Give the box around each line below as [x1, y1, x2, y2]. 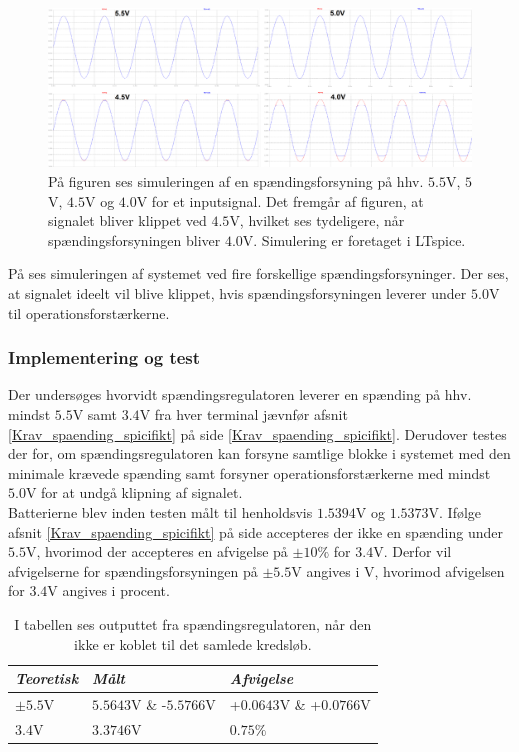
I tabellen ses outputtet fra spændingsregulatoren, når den [14, 613, 372, 634]
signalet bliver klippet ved [48, 210, 207, 231]
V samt [72, 403, 118, 424]
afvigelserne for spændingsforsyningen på [8, 560, 258, 581]
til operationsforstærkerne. [8, 302, 170, 323]
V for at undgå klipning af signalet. [25, 482, 243, 503]
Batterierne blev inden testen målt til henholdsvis [8, 501, 313, 522]
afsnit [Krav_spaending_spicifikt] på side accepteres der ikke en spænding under [8, 521, 503, 542]
